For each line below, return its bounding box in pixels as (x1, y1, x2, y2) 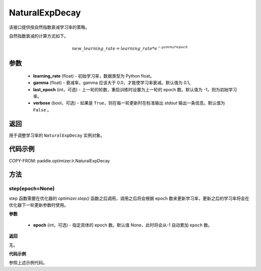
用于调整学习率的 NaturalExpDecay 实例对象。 (9, 132, 105, 138)
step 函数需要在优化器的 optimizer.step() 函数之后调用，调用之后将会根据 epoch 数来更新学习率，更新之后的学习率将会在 (9, 195, 250, 201)
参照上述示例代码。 (9, 260, 47, 266)
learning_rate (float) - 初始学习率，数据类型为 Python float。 (33, 73, 155, 79)
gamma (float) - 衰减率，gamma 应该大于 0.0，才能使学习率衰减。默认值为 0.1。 (33, 80, 193, 86)
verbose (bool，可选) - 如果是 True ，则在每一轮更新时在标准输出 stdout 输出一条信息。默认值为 (33, 100, 225, 106)
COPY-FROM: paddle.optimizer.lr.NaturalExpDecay (9, 158, 110, 163)
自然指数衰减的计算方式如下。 (9, 33, 69, 39)
